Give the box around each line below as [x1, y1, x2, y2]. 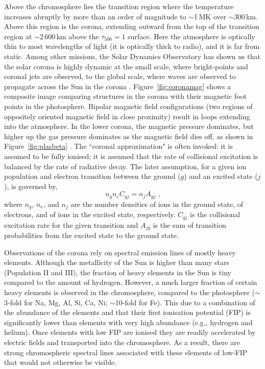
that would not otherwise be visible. [4, 357, 116, 367]
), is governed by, [4, 180, 58, 191]
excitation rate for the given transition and [4, 219, 138, 230]
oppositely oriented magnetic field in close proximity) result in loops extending [4, 111, 250, 121]
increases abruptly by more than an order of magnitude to [4, 11, 186, 21]
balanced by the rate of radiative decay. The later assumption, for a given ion [4, 161, 247, 171]
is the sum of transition [153, 219, 226, 230]
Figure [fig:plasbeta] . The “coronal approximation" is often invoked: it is [4, 141, 233, 151]
